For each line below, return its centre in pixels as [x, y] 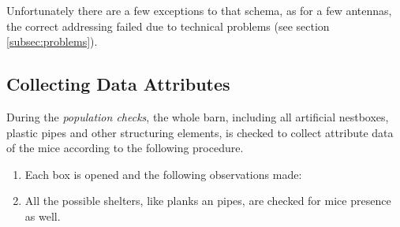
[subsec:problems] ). [52, 41]
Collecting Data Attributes [118, 84]
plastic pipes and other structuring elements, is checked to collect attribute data [200, 132]
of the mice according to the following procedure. [125, 148]
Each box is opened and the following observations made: [163, 174]
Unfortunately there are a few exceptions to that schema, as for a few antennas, [199, 10]
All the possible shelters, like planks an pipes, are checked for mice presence [208, 201]
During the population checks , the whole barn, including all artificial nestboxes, [198, 116]
